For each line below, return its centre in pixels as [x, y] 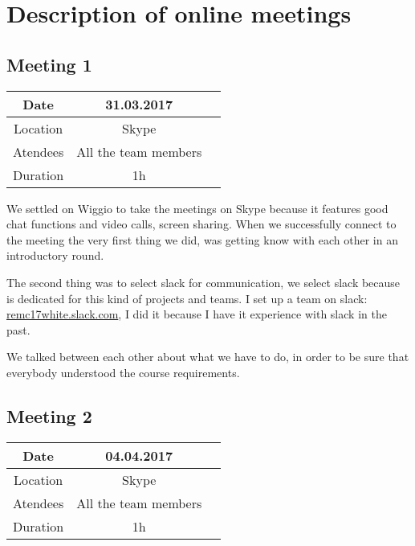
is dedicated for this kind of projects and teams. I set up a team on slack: [187, 298]
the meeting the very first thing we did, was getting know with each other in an [202, 239]
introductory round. [55, 255]
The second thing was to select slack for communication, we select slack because [203, 282]
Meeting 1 [49, 64]
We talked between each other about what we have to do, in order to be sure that [208, 357]
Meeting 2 [49, 415]
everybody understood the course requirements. [123, 372]
